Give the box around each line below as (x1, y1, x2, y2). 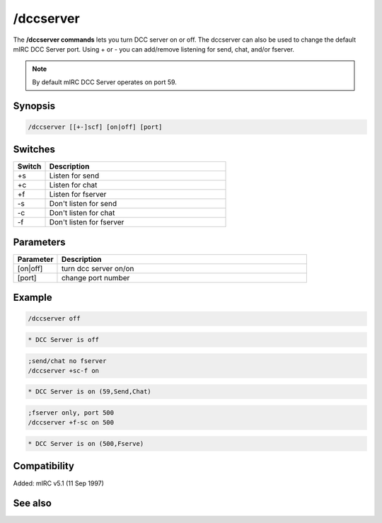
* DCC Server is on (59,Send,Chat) (28, 388, 151, 396)
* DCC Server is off (28, 335, 99, 343)
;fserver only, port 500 (28, 409, 115, 417)
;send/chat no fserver (28, 357, 107, 364)
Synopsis (13, 100, 56, 112)
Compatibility (13, 460, 74, 472)
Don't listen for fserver (49, 217, 125, 227)
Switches (13, 144, 56, 156)
